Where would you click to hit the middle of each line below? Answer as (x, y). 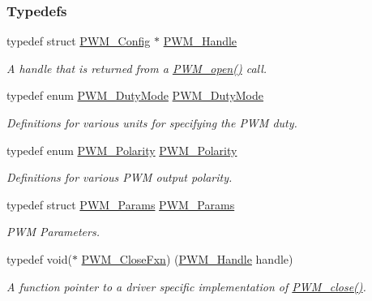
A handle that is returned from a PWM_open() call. (137, 68)
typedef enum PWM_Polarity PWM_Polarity (122, 150)
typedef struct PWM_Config (79, 41)
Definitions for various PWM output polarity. (120, 177)
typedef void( (39, 258)
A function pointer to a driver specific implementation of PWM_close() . (186, 286)
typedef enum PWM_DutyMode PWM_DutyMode (135, 95)
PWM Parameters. (53, 232)
